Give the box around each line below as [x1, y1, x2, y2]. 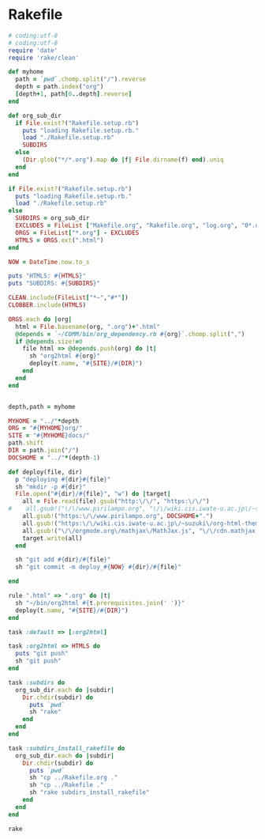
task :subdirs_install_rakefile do [8, 744, 125, 752]
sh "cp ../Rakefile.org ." [28, 773, 118, 782]
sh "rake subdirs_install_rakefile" [28, 788, 150, 796]
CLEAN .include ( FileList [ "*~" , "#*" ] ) [8, 294, 129, 302]
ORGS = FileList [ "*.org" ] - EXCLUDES [15, 229, 140, 236]
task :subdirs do [8, 678, 65, 686]
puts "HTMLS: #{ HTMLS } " [8, 272, 87, 280]
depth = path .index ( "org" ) [15, 83, 104, 91]
